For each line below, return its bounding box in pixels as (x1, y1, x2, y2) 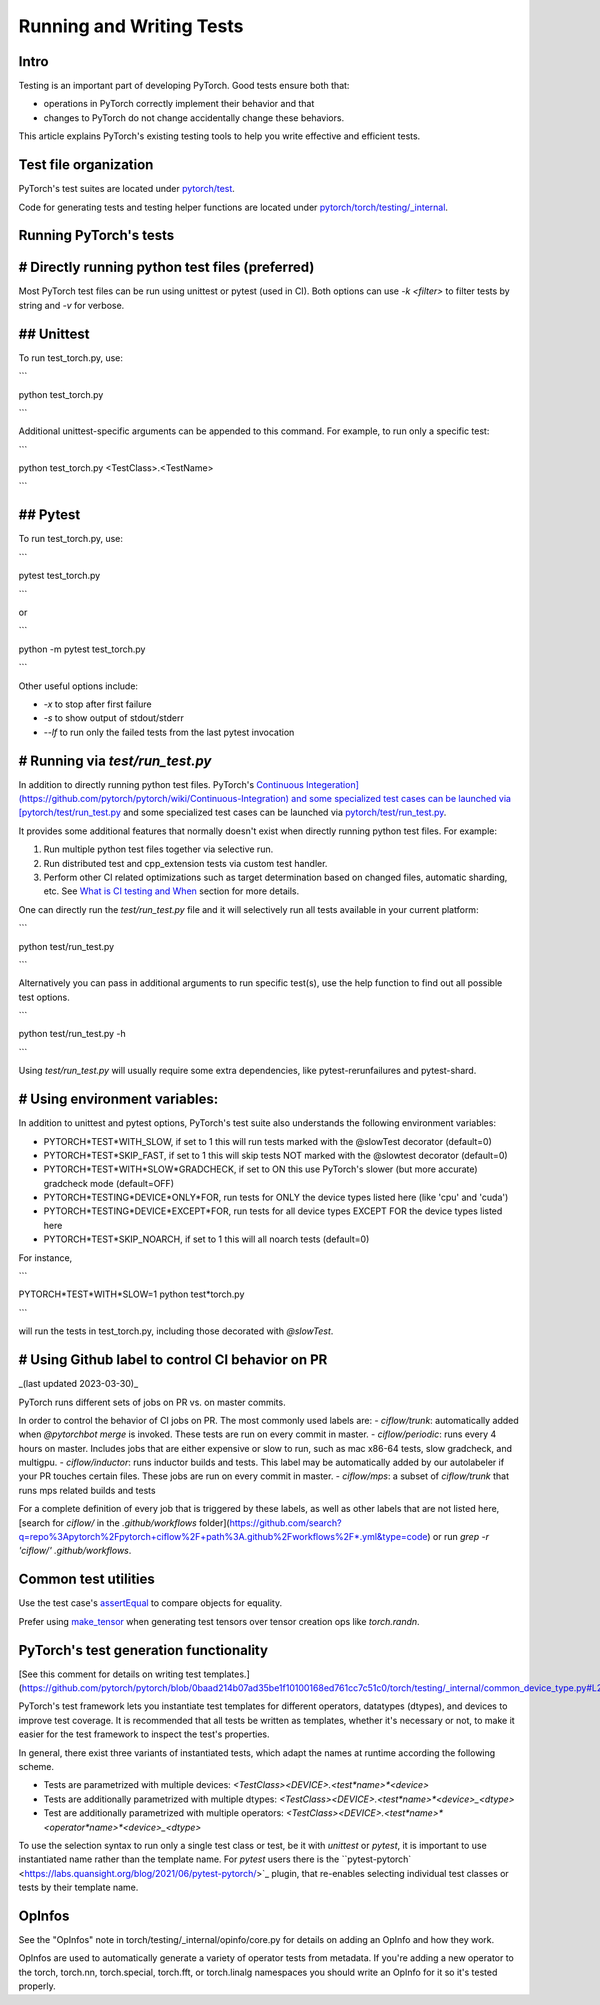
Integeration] (305, 778, 360, 790)
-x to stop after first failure (43, 698, 152, 710)
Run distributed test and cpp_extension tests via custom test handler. (43, 857, 328, 869)
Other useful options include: (18, 680, 139, 692)
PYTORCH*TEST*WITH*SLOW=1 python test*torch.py (18, 1288, 245, 1300)
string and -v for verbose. (18, 299, 125, 311)
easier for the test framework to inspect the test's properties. (18, 1728, 270, 1740)
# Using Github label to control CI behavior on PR (18, 1351, 328, 1369)
